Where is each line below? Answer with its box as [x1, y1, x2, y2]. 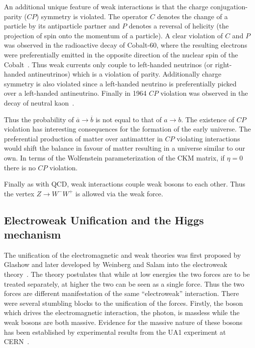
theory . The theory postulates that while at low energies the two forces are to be [4, 269, 250, 279]
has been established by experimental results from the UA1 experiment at [4, 326, 226, 337]
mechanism [4, 227, 61, 242]
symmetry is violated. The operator [41, 11, 148, 21]
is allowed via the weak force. [75, 188, 163, 198]
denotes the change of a [157, 11, 228, 21]
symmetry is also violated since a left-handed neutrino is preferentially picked [4, 78, 237, 88]
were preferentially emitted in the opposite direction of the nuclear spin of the [4, 49, 238, 59]
